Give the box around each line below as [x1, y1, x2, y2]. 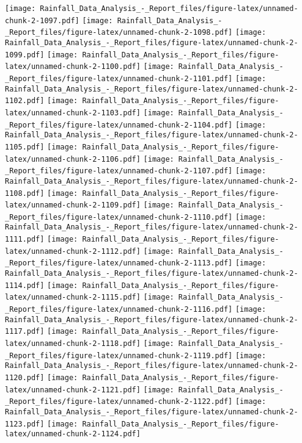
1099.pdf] [5, 50, 45, 59]
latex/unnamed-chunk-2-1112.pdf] [5, 247, 141, 256]
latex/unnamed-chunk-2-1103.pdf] [5, 108, 141, 117]
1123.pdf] [5, 419, 45, 428]
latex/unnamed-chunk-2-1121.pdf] [5, 385, 141, 394]
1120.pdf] [5, 373, 45, 382]
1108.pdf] [5, 189, 45, 198]
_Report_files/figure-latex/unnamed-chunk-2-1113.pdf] [5, 259, 233, 268]
